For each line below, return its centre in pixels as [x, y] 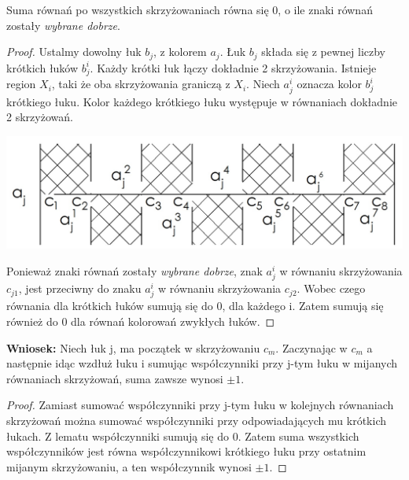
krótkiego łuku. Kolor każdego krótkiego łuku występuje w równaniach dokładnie [202, 101]
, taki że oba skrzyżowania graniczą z [141, 84]
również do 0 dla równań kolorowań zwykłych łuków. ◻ [141, 321]
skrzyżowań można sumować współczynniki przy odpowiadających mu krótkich [196, 420]
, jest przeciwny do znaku [80, 288]
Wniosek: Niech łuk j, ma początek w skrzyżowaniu [133, 347]
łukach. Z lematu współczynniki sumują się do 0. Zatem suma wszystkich [183, 436]
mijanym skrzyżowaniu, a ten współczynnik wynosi [129, 466]
